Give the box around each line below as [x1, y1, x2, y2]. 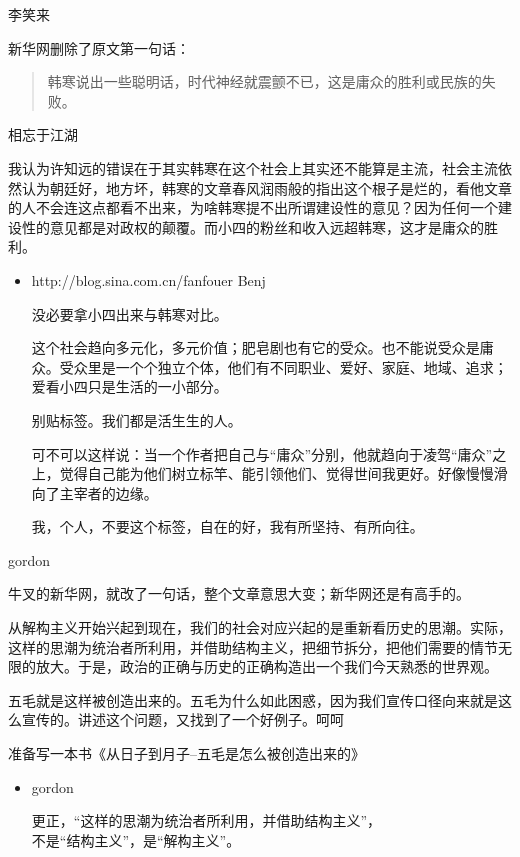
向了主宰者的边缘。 [31, 482, 158, 503]
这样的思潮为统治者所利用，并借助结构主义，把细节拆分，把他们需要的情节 [8, 636, 498, 657]
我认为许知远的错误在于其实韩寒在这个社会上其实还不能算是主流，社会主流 [8, 157, 498, 178]
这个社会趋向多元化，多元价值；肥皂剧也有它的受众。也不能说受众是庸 [31, 337, 494, 358]
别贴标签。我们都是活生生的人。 [31, 409, 242, 430]
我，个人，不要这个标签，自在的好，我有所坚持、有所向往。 [31, 516, 424, 537]
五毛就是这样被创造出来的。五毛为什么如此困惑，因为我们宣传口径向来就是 [8, 689, 498, 710]
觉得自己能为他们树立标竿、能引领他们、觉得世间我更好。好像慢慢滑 [59, 463, 508, 484]
